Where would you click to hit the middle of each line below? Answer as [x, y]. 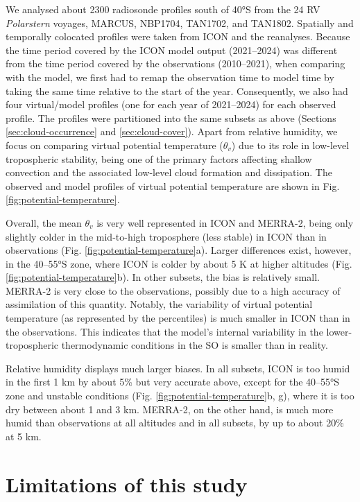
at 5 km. [24, 436]
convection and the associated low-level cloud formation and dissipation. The [169, 172]
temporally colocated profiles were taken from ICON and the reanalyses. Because [178, 36]
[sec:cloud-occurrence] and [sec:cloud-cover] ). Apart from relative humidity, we [172, 131]
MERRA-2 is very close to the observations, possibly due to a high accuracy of [173, 290]
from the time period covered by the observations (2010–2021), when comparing [175, 63]
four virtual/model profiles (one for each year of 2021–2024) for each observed [171, 104]
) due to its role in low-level [290, 145]
